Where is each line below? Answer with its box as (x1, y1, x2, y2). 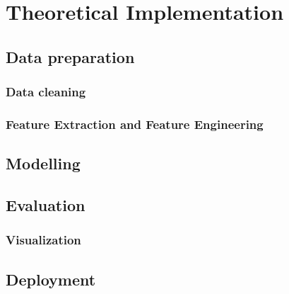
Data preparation (6, 45, 135, 67)
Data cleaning (6, 83, 86, 101)
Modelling (6, 152, 81, 174)
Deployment (6, 268, 96, 290)
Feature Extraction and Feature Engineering (6, 115, 264, 132)
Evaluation (6, 194, 85, 216)
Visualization (6, 231, 81, 249)
